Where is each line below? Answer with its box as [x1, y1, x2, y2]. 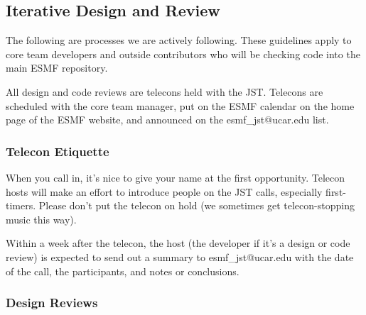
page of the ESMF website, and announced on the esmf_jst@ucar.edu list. [6, 112, 329, 127]
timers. [6, 198, 36, 213]
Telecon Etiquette [6, 142, 109, 160]
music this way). [6, 211, 77, 226]
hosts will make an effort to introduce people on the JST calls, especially [6, 184, 323, 199]
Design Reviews [6, 294, 98, 311]
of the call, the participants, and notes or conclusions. [6, 263, 239, 278]
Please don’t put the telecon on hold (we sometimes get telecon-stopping [38, 198, 355, 213]
